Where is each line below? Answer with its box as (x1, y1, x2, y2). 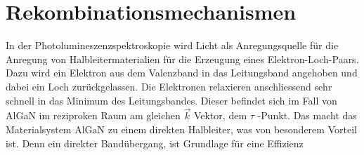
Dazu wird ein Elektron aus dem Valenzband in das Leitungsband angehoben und (6, 65, 358, 80)
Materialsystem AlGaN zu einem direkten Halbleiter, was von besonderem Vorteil (6, 121, 357, 136)
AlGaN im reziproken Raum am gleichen (6, 108, 181, 123)
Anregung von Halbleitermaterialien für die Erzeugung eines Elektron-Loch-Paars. (6, 51, 359, 66)
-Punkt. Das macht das (257, 108, 357, 123)
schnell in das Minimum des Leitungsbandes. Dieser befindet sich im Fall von (6, 93, 337, 107)
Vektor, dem (193, 108, 247, 123)
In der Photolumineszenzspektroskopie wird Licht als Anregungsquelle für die (6, 38, 339, 53)
